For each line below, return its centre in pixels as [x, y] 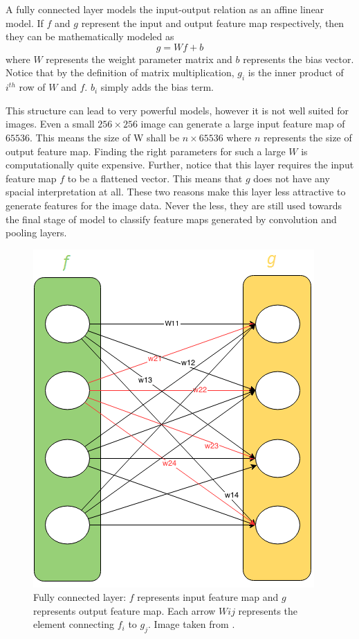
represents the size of [307, 137]
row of [32, 87]
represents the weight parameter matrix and [139, 59]
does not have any [292, 178]
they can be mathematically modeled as [90, 36]
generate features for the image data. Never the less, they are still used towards [174, 205]
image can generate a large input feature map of [243, 124]
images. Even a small [50, 124]
